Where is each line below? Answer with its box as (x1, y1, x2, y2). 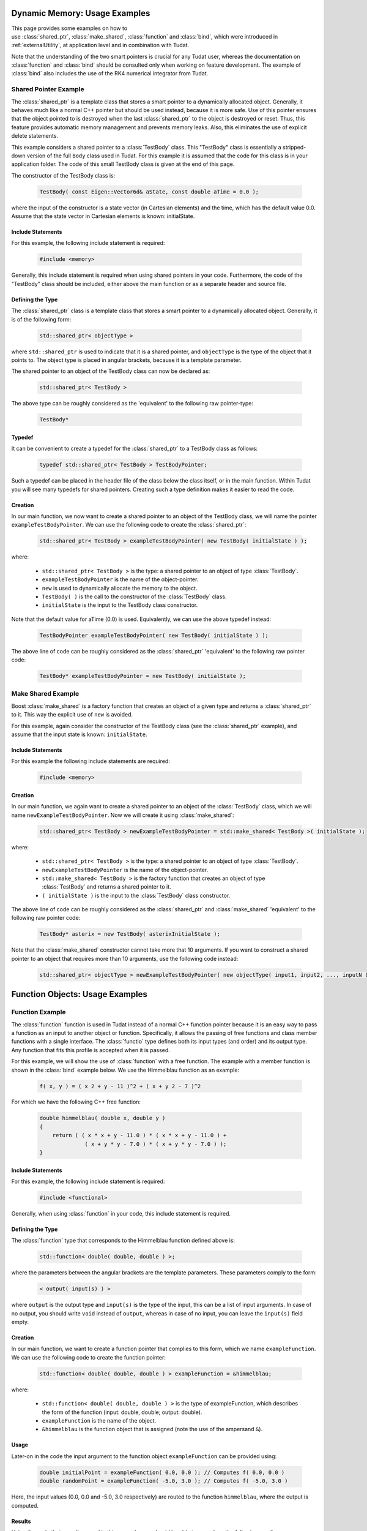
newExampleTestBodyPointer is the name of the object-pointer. (42, 866, 209, 873)
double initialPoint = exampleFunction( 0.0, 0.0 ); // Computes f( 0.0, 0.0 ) (39, 1469, 285, 1476)
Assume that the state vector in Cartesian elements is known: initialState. (11, 213, 195, 220)
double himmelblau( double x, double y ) (39, 1115, 166, 1122)
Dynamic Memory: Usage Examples (11, 8, 150, 18)
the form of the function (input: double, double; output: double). (42, 1409, 202, 1416)
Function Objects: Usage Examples (11, 989, 148, 999)
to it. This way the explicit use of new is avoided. (11, 711, 133, 718)
